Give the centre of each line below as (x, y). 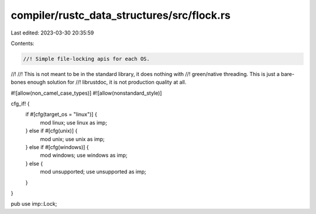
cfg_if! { (20, 104)
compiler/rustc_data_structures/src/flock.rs (121, 15)
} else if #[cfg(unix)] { (51, 131)
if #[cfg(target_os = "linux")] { (61, 115)
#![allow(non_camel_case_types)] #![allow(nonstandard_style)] (86, 93)
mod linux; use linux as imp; (74, 122)
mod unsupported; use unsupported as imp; (93, 172)
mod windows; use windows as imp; (84, 156)
